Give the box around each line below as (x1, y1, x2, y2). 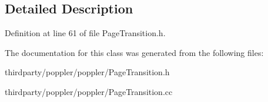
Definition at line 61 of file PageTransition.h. (5, 27, 166, 39)
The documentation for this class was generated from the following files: (5, 46, 264, 58)
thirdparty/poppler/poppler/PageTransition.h (5, 66, 170, 78)
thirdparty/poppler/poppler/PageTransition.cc (5, 85, 173, 97)
